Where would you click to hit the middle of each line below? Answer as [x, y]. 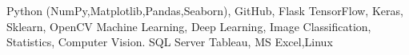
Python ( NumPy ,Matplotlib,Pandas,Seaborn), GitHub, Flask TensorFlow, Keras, [205, 10]
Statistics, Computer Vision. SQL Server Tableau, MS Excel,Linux [170, 42]
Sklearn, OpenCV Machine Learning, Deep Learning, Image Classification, [189, 26]
